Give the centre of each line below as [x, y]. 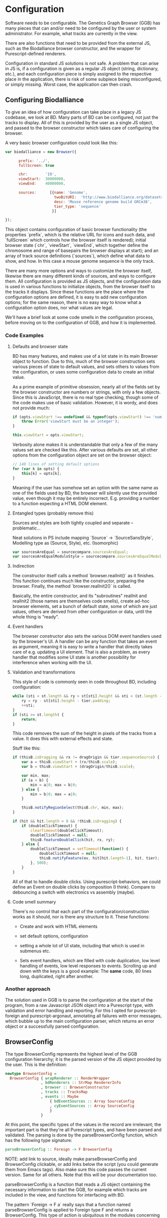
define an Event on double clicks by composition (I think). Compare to [84, 887]
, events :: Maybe [60, 1097]
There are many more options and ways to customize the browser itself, [79, 271]
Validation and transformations [44, 672]
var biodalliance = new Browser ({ [41, 152]
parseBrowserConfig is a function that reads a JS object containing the [78, 1184]
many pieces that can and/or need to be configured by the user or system [81, 28]
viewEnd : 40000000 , [42, 184]
